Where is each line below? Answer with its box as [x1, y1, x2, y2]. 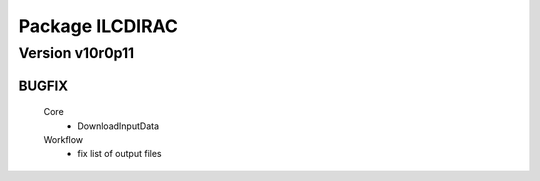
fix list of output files [77, 148, 162, 160]
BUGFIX [18, 77, 69, 94]
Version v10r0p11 [18, 44, 135, 62]
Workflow [43, 134, 84, 145]
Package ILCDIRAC [18, 15, 179, 37]
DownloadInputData [77, 120, 160, 132]
